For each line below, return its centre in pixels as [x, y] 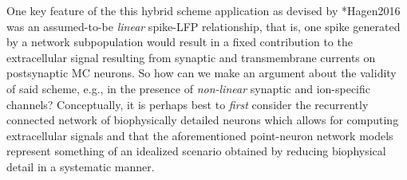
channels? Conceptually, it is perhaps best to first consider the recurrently [188, 104]
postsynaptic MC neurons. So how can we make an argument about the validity [202, 73]
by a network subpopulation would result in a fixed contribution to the [180, 42]
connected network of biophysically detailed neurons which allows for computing [203, 120]
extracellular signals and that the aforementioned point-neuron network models [200, 135]
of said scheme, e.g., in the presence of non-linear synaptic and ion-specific [189, 88]
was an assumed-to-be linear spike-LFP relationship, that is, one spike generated [203, 26]
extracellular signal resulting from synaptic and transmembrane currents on [191, 57]
